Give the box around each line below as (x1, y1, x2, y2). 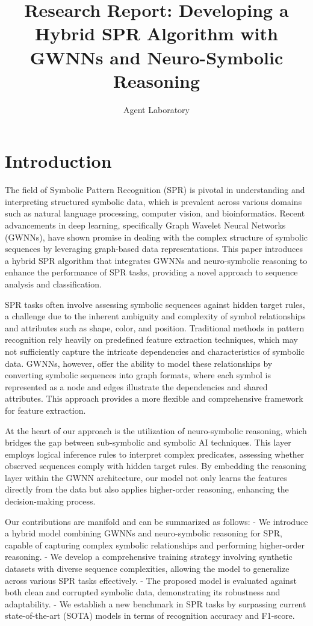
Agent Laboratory (123, 103, 190, 115)
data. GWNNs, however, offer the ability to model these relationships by (5, 357, 273, 369)
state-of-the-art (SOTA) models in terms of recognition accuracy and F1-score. (5, 609, 295, 622)
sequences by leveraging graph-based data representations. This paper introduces (5, 242, 303, 255)
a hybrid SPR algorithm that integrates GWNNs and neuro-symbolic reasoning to (5, 254, 308, 266)
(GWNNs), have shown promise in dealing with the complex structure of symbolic (5, 230, 308, 243)
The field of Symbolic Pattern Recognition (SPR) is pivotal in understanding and (5, 183, 305, 196)
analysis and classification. (5, 277, 102, 290)
